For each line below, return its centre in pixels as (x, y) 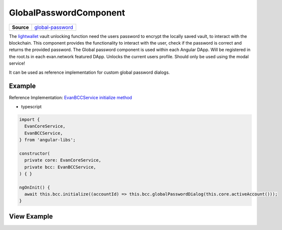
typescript (31, 106)
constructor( (35, 153)
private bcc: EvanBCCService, (60, 167)
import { (30, 119)
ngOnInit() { (35, 187)
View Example (31, 216)
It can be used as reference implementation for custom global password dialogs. (89, 72)
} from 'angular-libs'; (48, 140)
